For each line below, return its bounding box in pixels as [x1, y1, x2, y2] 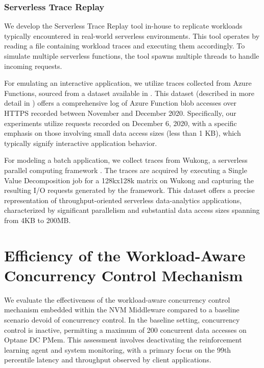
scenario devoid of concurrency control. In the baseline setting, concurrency [4, 314, 240, 325]
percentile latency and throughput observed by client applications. [4, 354, 211, 365]
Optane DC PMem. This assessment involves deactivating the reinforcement [4, 334, 242, 345]
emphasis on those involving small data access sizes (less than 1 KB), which [4, 128, 241, 138]
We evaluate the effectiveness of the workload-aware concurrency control [4, 294, 230, 305]
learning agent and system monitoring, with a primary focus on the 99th [4, 344, 231, 355]
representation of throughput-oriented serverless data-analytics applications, [4, 194, 242, 205]
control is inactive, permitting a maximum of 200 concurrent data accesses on [4, 324, 247, 335]
